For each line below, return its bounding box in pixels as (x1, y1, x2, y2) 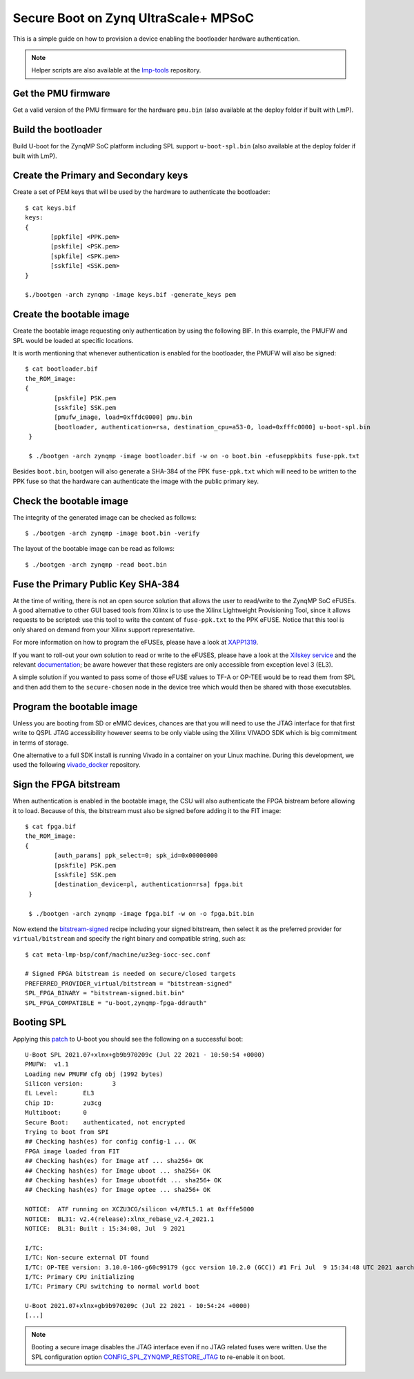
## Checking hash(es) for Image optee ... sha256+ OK (25, 1186, 210, 1194)
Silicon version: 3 (25, 1080, 117, 1088)
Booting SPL (12, 1017, 67, 1028)
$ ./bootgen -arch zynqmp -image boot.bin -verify (25, 529, 200, 538)
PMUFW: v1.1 (25, 1060, 69, 1068)
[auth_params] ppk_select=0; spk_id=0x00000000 (54, 852, 218, 859)
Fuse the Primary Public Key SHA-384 (12, 578, 180, 590)
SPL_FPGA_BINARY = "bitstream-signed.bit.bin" (25, 989, 186, 997)
